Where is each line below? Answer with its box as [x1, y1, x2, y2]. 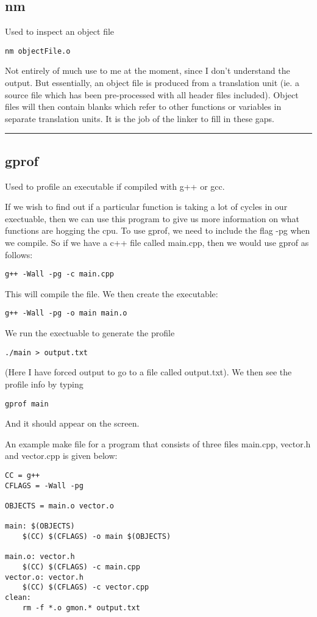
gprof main [5, 399, 49, 408]
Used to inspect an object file [5, 25, 115, 38]
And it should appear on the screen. [5, 417, 140, 430]
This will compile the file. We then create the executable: [5, 287, 218, 300]
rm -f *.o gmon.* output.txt [22, 603, 140, 612]
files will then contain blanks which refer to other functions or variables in [5, 100, 282, 113]
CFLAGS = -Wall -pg [5, 481, 84, 490]
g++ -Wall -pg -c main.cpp [5, 270, 114, 279]
